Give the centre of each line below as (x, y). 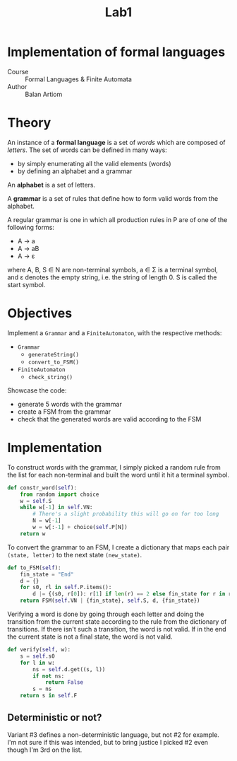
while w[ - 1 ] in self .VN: (56, 507)
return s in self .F (49, 696)
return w (33, 534)
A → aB (28, 248)
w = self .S (36, 501)
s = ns (42, 689)
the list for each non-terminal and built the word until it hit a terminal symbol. (118, 475)
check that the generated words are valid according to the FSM (109, 419)
